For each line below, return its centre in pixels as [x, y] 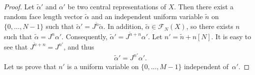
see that [16, 46]
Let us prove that [30, 66]
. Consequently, [85, 36]
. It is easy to [231, 36]
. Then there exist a [204, 6]
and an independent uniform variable [147, 16]
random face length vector [43, 16]
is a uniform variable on [103, 66]
